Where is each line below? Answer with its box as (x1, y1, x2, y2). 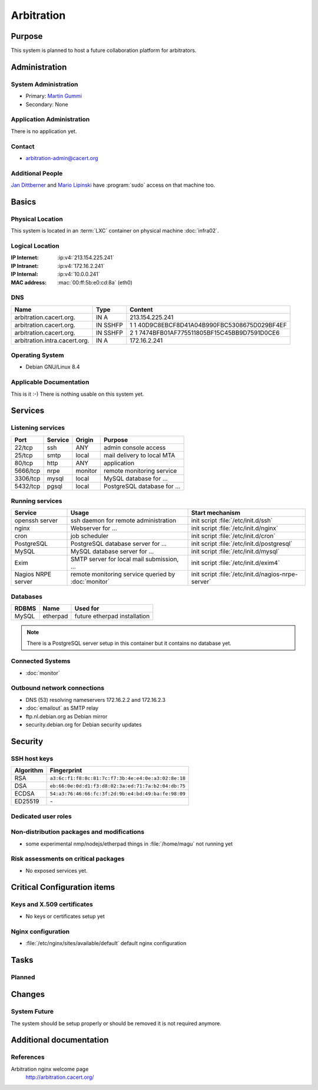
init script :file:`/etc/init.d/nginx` (191, 524, 279, 532)
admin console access (104, 443, 166, 452)
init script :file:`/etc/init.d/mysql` (191, 548, 280, 556)
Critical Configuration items (11, 882, 115, 892)
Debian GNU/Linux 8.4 (25, 363, 80, 370)
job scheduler (70, 532, 109, 540)
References (11, 1053, 45, 1061)
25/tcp (14, 451, 33, 459)
